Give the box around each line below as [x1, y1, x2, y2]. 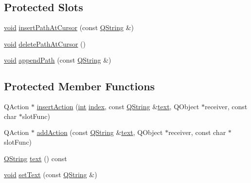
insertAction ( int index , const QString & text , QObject [36, 101, 199, 112]
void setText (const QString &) [4, 169, 97, 180]
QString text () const [4, 153, 67, 163]
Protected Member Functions [4, 79, 155, 94]
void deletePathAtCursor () [4, 38, 86, 49]
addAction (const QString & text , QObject [36, 127, 163, 137]
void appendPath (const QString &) [4, 55, 111, 65]
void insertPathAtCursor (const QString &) [4, 22, 134, 33]
